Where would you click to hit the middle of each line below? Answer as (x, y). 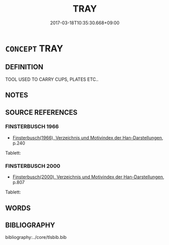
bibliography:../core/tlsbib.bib (36, 237)
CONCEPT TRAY (34, 48)
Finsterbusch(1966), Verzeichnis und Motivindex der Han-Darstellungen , (88, 137)
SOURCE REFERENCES (41, 112)
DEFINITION (24, 67)
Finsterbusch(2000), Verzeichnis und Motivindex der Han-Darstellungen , (88, 177)
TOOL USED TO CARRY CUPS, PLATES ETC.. (52, 79)
